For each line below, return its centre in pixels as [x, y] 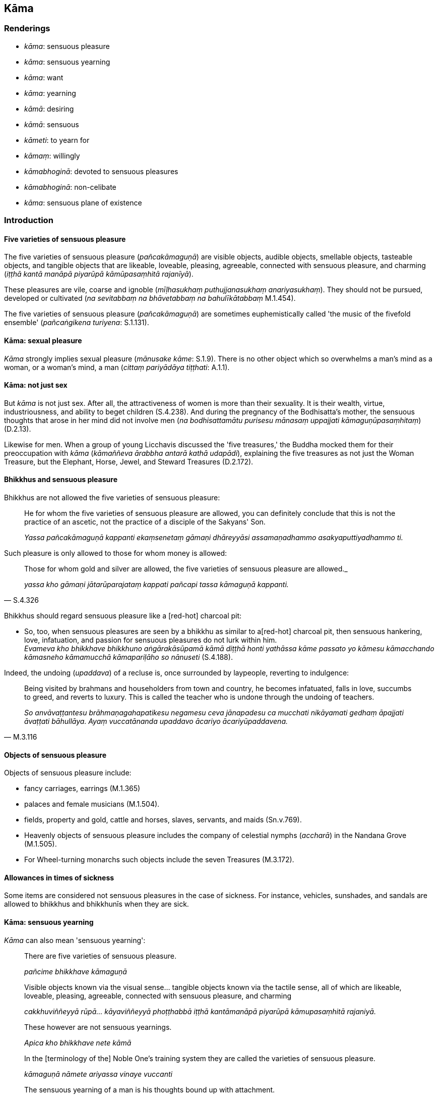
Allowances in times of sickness [59, 877]
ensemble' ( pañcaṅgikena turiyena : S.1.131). [77, 323]
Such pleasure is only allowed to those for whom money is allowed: [116, 553]
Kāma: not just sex [36, 385]
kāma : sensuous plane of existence [83, 202]
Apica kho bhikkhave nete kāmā [78, 1042]
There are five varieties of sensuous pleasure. [100, 956]
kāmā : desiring [49, 109]
